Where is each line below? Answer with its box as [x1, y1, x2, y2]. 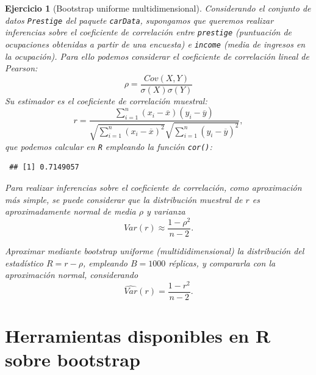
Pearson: [5, 62, 38, 74]
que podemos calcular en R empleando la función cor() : [5, 140, 212, 152]
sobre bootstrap [5, 347, 140, 372]
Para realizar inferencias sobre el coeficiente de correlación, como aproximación [5, 181, 302, 194]
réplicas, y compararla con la [168, 256, 276, 269]
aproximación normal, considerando [5, 268, 138, 281]
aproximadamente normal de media [5, 205, 136, 218]
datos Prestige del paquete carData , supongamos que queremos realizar [5, 13, 274, 26]
